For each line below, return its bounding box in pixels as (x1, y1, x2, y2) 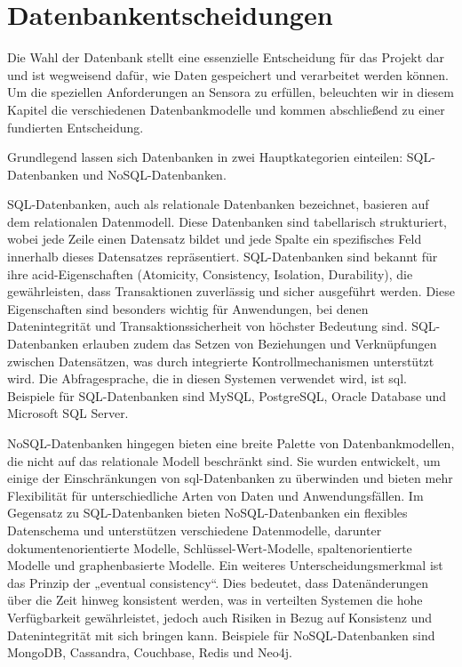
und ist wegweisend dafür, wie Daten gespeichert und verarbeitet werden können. (7, 65, 449, 84)
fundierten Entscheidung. (7, 117, 144, 136)
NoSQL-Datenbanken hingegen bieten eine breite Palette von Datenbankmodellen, (7, 434, 455, 452)
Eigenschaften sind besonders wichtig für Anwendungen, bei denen (7, 299, 369, 317)
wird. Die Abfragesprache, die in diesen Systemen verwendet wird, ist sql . (7, 369, 407, 388)
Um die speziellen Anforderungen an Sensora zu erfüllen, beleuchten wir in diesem (7, 83, 454, 101)
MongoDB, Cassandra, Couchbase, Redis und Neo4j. (7, 643, 292, 662)
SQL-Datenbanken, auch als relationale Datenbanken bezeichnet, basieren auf (7, 195, 429, 213)
